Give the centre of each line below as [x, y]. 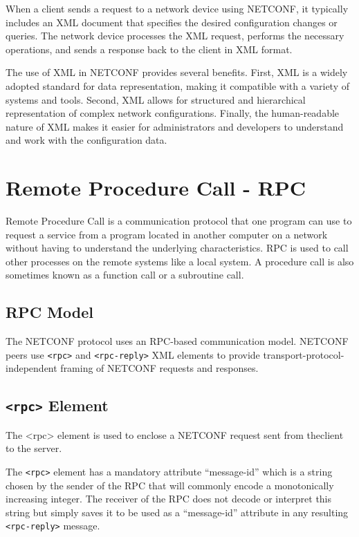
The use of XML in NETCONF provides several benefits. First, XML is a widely [177, 72]
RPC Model [49, 312]
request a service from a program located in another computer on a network [167, 234]
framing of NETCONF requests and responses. [159, 368]
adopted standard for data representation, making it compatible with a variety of [177, 85]
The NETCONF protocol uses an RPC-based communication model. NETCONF [177, 341]
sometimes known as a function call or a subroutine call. [125, 275]
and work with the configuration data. [86, 140]
